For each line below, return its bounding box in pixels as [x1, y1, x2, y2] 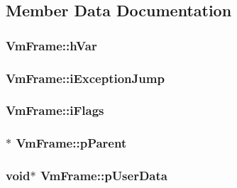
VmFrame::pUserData [40, 167, 167, 184]
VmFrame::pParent [16, 134, 127, 152]
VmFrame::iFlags [6, 101, 104, 119]
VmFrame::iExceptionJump [6, 69, 165, 87]
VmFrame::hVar [6, 36, 97, 54]
